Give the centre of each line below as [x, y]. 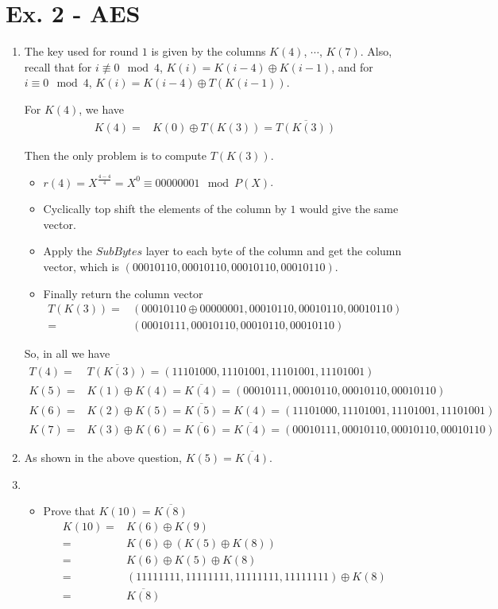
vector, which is [81, 267]
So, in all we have [67, 353]
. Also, [376, 51]
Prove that [69, 511]
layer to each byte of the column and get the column [274, 251]
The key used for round [81, 51]
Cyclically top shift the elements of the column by [165, 209]
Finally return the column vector [123, 293]
